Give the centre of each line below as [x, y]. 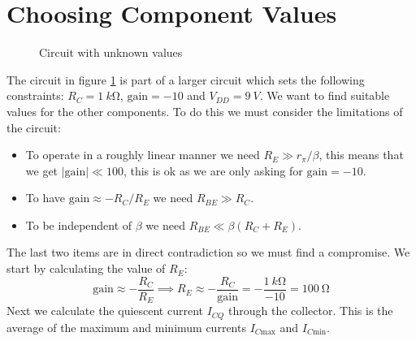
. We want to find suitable [325, 95]
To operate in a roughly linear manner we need [143, 155]
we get [42, 170]
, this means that [361, 155]
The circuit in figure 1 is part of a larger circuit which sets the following [186, 79]
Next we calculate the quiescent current [105, 311]
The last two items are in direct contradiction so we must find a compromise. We [208, 252]
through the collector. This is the [311, 311]
